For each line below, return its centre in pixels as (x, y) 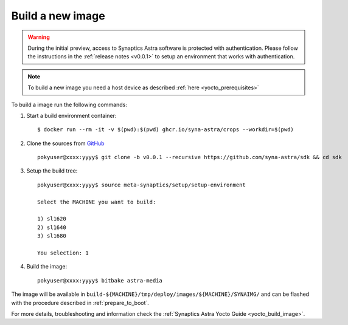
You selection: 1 (63, 253)
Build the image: (47, 267)
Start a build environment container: (71, 115)
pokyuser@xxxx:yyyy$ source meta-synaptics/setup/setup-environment (141, 185)
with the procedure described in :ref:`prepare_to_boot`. (80, 303)
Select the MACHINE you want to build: (97, 202)
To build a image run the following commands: (69, 104)
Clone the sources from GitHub (65, 143)
